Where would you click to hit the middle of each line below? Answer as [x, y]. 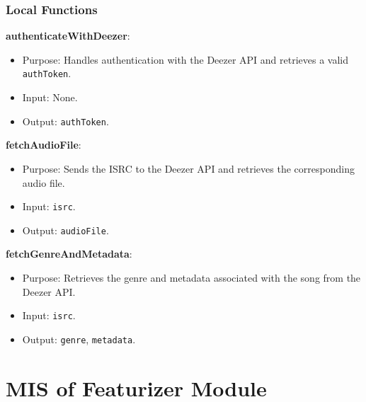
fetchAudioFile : [44, 145]
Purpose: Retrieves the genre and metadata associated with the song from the [191, 277]
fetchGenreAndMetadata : [69, 254]
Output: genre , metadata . [79, 339]
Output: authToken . [65, 121]
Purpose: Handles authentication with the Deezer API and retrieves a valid [185, 59]
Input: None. [50, 97]
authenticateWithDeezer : [68, 36]
